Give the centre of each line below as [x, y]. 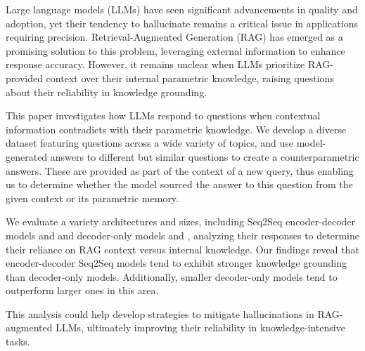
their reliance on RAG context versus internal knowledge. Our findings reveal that [182, 249]
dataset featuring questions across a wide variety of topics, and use [149, 143]
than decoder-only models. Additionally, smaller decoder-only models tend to [172, 276]
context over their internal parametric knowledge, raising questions [190, 78]
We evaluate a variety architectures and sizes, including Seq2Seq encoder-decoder [181, 221]
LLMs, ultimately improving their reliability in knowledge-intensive [200, 327]
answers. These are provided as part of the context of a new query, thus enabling [180, 170]
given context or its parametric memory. [92, 198]
